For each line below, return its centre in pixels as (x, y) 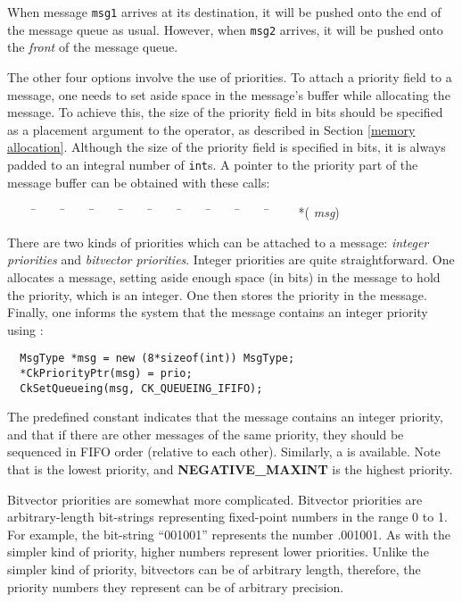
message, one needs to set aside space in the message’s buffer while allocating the (229, 94)
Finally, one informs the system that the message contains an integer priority (218, 312)
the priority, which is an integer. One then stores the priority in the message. (217, 294)
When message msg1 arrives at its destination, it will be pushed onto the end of (224, 12)
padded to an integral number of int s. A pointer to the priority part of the (213, 164)
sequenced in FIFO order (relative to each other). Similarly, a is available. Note (224, 451)
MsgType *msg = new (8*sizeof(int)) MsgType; (157, 359)
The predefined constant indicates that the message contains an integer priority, (225, 417)
